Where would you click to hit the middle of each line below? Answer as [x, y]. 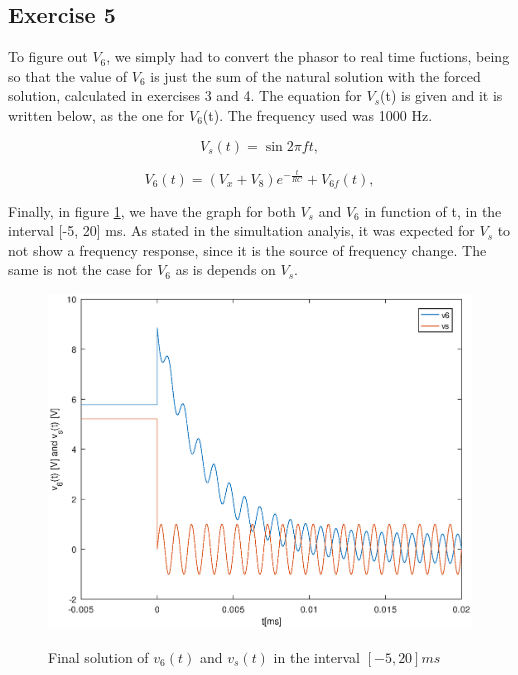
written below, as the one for [96, 114]
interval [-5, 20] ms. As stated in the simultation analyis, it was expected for [241, 230]
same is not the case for [80, 269]
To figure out [48, 56]
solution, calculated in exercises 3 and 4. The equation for [185, 95]
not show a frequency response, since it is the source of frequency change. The [247, 249]
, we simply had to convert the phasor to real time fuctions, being [308, 56]
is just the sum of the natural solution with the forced [315, 75]
